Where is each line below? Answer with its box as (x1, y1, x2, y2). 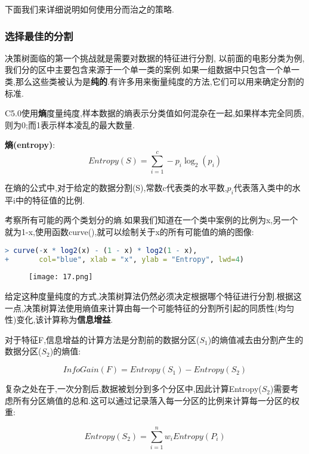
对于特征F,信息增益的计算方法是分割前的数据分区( (5, 333, 200, 345)
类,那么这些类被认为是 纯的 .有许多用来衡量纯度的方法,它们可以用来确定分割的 (5, 75, 304, 87)
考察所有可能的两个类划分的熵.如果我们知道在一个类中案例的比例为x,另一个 (5, 214, 298, 226)
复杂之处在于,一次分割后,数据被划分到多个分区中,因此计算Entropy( (5, 382, 262, 395)
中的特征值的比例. (15, 193, 85, 206)
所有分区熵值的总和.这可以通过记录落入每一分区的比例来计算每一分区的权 (13, 394, 299, 406)
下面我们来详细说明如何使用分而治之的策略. (5, 3, 174, 15)
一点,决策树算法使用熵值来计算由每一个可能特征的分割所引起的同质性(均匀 (5, 301, 295, 314)
